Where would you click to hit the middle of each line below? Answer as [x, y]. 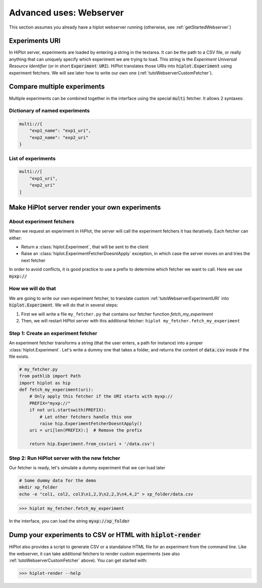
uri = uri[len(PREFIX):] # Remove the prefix [86, 430]
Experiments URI [35, 41]
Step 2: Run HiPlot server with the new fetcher [65, 458]
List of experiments [32, 159]
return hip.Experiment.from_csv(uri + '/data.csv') [92, 444]
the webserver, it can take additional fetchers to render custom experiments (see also [94, 554]
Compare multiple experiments [57, 87]
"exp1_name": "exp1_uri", [60, 131]
